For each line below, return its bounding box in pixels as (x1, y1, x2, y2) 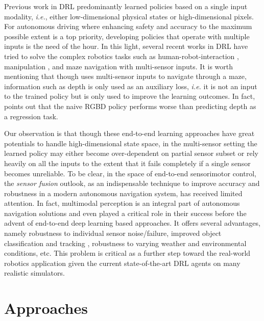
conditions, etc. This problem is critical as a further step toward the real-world (4, 248, 251, 258)
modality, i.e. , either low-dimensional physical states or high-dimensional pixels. (4, 11, 254, 21)
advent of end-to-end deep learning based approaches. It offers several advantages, (4, 218, 260, 228)
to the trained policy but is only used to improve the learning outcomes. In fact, (4, 91, 255, 101)
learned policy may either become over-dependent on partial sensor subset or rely (4, 148, 258, 158)
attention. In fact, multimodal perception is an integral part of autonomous (4, 198, 240, 208)
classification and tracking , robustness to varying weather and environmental (4, 237, 247, 248)
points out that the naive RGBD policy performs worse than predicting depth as (4, 100, 256, 111)
